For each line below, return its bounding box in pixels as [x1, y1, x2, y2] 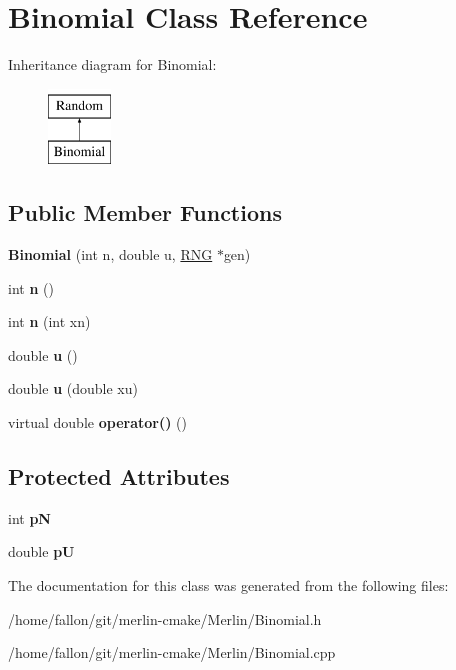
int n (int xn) [8, 311, 91, 332]
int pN [8, 507, 51, 528]
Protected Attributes [8, 461, 230, 492]
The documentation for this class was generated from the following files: [8, 575, 449, 596]
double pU [8, 541, 75, 562]
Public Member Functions [8, 197, 282, 228]
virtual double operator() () [8, 412, 187, 433]
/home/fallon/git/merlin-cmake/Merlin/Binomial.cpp [8, 642, 336, 663]
